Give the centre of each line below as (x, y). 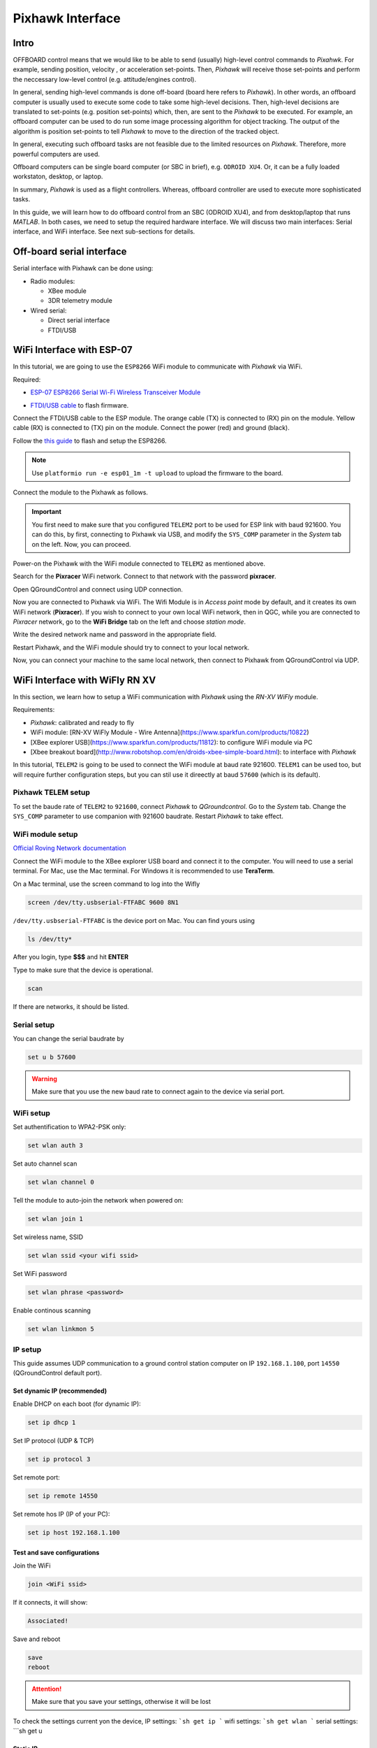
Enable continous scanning (52, 1310)
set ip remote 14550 (62, 1496)
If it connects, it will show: (50, 1602)
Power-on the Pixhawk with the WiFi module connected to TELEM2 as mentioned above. (139, 564)
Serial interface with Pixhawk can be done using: (83, 268)
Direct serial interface (79, 320)
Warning (44, 1079)
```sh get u (28, 1731)
